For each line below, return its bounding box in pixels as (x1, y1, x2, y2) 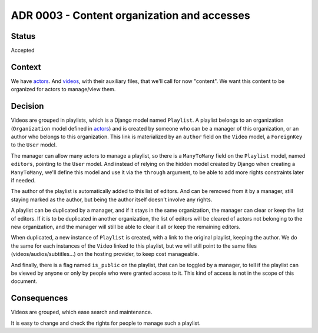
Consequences (11, 293, 68, 303)
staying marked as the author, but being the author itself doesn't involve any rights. (11, 196, 213, 203)
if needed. (11, 177, 36, 184)
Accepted (11, 47, 35, 54)
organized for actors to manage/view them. (11, 86, 116, 93)
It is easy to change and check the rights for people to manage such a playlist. (11, 319, 201, 327)
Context (11, 62, 41, 72)
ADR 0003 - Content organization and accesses (11, 9, 250, 22)
